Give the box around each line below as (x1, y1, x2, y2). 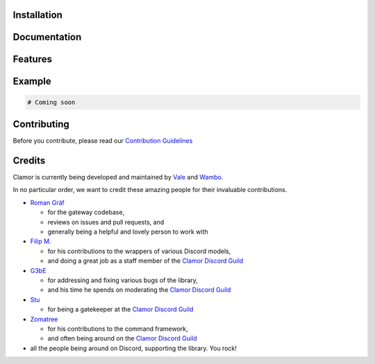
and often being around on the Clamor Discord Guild (47, 334, 197, 343)
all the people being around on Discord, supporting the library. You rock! (30, 344, 237, 352)
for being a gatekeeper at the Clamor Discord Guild (47, 305, 194, 313)
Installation (12, 9, 62, 21)
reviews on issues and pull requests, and (47, 218, 165, 226)
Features (12, 53, 52, 65)
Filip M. (30, 237, 51, 245)
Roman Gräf (30, 198, 65, 207)
